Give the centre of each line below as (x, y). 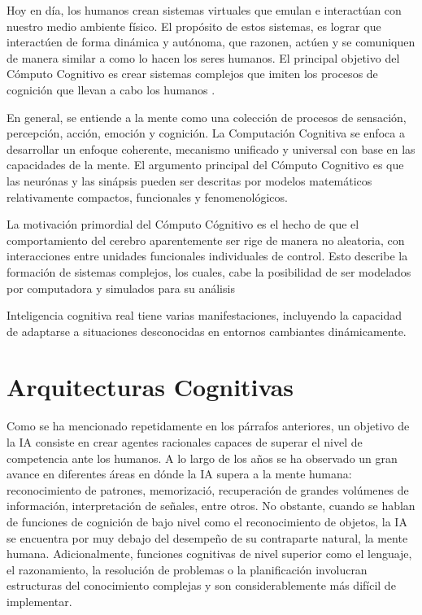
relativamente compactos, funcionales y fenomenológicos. (147, 196)
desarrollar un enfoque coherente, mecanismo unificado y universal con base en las (211, 148)
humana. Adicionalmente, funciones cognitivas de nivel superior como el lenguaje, (209, 554)
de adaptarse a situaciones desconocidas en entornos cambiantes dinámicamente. (207, 331)
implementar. (39, 601)
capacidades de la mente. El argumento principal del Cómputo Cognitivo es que (205, 165)
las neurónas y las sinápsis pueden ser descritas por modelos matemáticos (189, 180)
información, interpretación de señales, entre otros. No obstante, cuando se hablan (211, 506)
